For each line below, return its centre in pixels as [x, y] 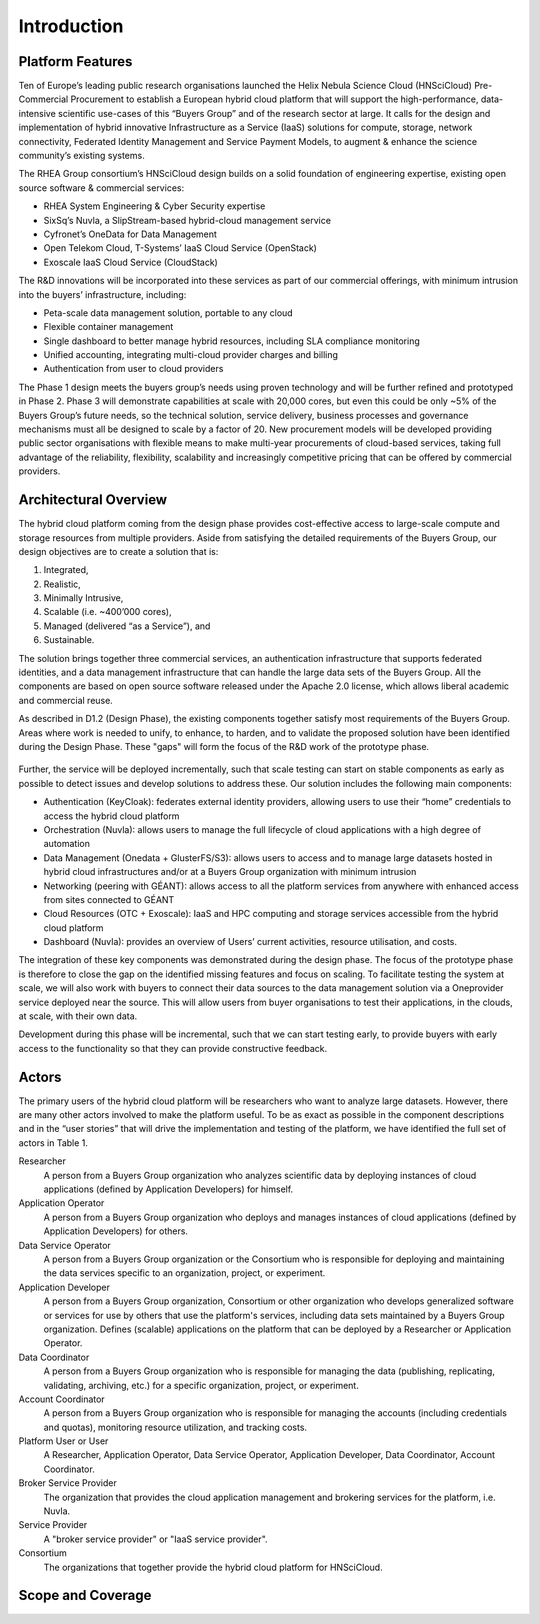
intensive [37, 113]
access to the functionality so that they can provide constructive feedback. [173, 1048]
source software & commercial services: [101, 187]
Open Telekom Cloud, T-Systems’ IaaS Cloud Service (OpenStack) [180, 248]
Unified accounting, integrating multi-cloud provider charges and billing [191, 355]
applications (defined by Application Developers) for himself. [168, 1189]
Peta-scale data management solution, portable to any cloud [168, 312]
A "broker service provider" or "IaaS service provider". [156, 1539]
